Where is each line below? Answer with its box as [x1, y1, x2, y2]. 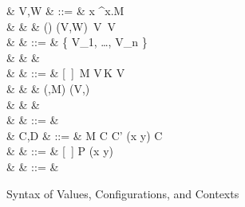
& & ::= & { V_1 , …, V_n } [6, 33, 148, 50]
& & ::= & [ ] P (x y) [6, 143, 113, 159]
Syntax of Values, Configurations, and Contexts [6, 185, 239, 201]
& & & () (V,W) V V [6, 18, 116, 34]
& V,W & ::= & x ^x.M [6, 2, 124, 18]
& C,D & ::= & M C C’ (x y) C [6, 127, 163, 143]
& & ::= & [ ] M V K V [6, 64, 125, 81]
